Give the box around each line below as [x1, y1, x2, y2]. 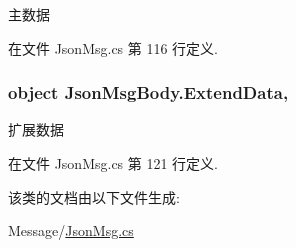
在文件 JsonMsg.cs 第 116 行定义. [8, 37, 219, 58]
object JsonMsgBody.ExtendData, [8, 80, 289, 105]
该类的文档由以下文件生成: [8, 186, 180, 207]
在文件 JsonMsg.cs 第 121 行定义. [8, 153, 219, 173]
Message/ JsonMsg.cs [8, 220, 134, 241]
